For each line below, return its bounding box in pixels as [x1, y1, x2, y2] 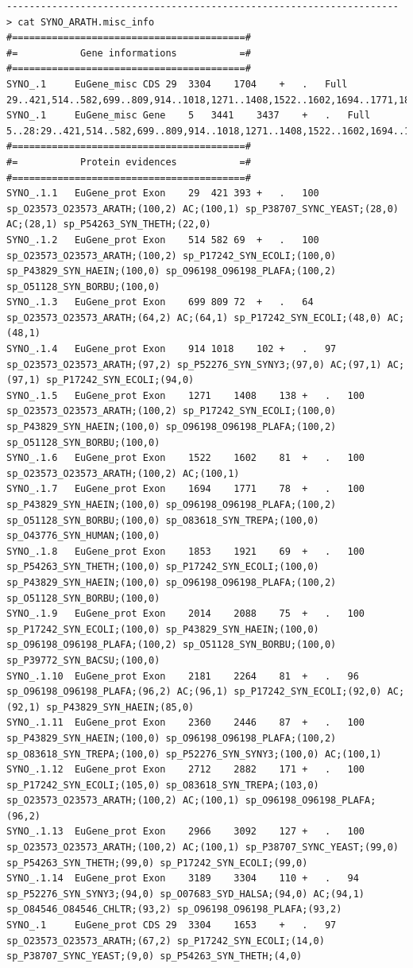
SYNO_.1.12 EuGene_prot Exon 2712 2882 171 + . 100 [6, 764, 365, 776]
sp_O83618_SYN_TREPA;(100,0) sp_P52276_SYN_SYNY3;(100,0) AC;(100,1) [6, 748, 382, 760]
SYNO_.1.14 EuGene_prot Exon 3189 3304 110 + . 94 [6, 873, 359, 885]
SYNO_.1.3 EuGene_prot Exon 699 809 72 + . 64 [6, 296, 314, 308]
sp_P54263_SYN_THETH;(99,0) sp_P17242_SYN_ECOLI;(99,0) [6, 857, 308, 869]
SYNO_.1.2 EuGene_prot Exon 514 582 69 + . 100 [6, 234, 319, 246]
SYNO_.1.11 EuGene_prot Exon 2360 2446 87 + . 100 [6, 717, 365, 729]
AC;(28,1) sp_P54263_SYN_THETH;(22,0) [6, 219, 211, 230]
